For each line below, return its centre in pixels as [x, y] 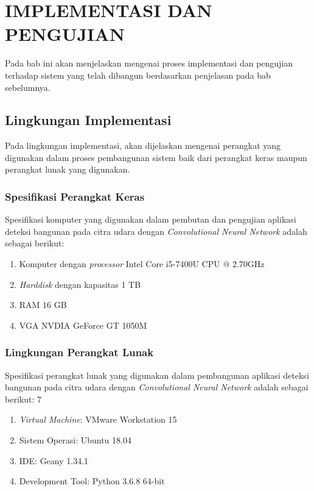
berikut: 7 [23, 399]
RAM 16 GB [43, 305]
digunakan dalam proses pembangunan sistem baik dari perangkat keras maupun [156, 157]
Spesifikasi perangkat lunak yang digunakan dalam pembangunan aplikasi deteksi [157, 375]
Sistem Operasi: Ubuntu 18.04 [75, 440]
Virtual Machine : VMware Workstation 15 [98, 419]
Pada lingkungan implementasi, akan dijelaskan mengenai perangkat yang [143, 145]
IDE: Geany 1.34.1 [54, 460]
